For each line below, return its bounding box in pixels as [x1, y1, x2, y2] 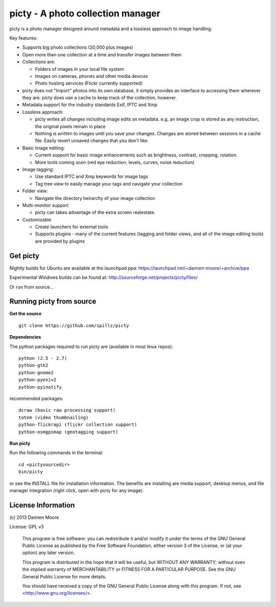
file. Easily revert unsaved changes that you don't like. [35, 137, 149, 144]
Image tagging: [22, 166, 54, 172]
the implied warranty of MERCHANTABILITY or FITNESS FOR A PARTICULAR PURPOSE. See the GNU [22, 566, 236, 573]
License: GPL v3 [9, 523, 44, 530]
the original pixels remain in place [35, 123, 106, 129]
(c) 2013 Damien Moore [9, 514, 59, 520]
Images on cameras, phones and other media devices [35, 73, 148, 79]
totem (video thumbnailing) [18, 414, 89, 420]
